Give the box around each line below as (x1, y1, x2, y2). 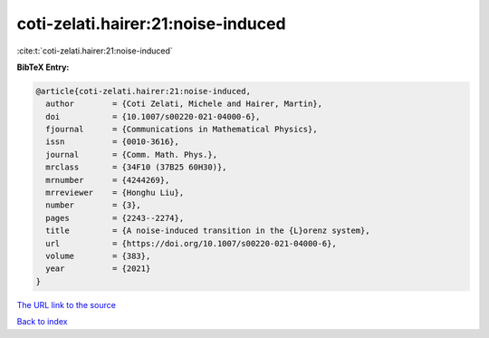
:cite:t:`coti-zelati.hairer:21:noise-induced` (16, 45, 174, 56)
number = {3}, (45, 200, 142, 210)
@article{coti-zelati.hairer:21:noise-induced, (35, 86, 251, 96)
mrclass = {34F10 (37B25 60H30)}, (45, 162, 227, 172)
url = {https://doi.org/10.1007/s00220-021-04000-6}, (45, 238, 337, 248)
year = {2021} (45, 264, 151, 274)
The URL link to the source (16, 299, 117, 310)
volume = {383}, (45, 251, 151, 261)
